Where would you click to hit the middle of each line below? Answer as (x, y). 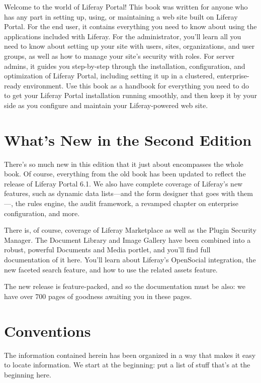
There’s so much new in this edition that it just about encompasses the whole (124, 164)
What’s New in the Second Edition (128, 139)
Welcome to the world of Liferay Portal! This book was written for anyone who (126, 7)
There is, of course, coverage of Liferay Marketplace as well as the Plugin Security (130, 230)
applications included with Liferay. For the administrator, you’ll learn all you (123, 36)
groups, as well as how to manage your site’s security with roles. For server (119, 56)
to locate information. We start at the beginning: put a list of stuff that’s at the (127, 365)
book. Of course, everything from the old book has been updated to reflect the (125, 174)
